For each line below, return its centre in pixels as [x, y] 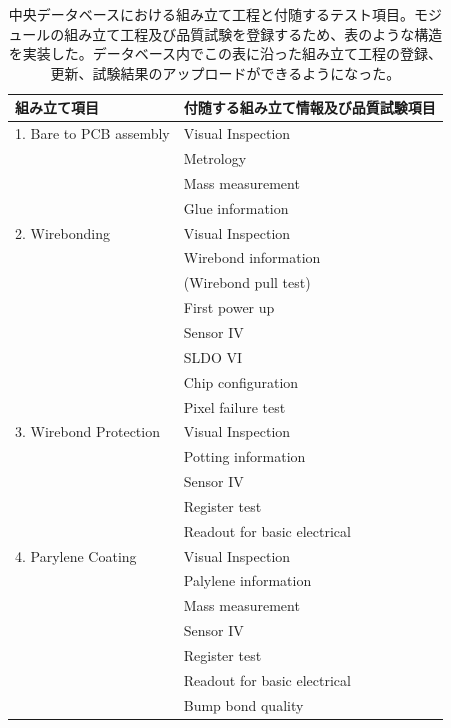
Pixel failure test [234, 406]
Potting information [244, 456]
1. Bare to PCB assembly [92, 133]
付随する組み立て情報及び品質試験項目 [309, 107]
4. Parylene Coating [76, 555]
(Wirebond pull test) [247, 282]
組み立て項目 [57, 107]
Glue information [236, 207]
